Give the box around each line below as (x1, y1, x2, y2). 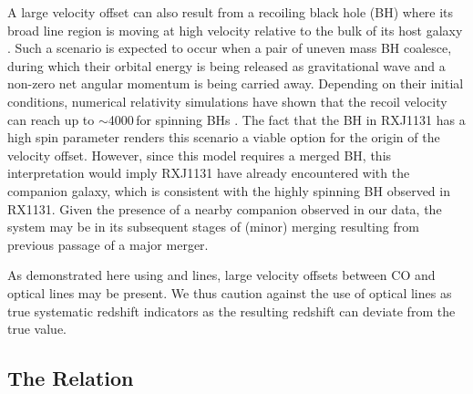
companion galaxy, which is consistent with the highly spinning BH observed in (7, 181, 450, 200)
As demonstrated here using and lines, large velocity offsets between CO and (7, 265, 436, 285)
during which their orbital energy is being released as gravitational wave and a (7, 56, 446, 75)
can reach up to (7, 109, 95, 129)
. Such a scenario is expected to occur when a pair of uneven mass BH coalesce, (7, 38, 452, 57)
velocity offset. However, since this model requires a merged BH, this (7, 145, 392, 164)
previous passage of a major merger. (7, 234, 209, 254)
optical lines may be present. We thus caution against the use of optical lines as (7, 283, 452, 302)
